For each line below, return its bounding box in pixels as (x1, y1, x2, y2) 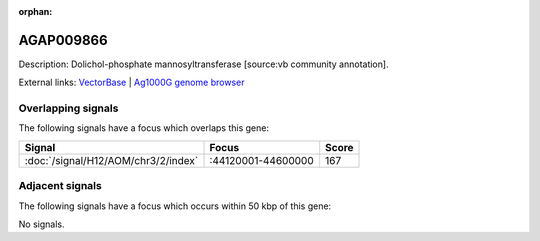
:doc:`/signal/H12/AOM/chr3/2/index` (24, 153, 199, 167)
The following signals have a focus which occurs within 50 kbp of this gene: (18, 200, 332, 212)
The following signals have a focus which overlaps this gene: (18, 122, 270, 134)
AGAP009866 (18, 31, 109, 49)
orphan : (18, 6, 53, 17)
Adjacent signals (18, 179, 102, 193)
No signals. (18, 218, 65, 230)
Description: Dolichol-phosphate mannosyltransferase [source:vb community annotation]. (18, 58, 389, 70)
